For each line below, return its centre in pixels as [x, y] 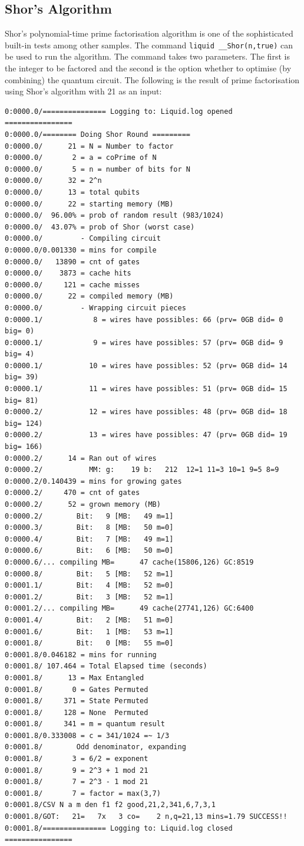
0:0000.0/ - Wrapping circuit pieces [95, 308]
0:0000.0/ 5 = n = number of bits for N [98, 169]
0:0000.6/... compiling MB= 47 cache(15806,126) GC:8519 [129, 562]
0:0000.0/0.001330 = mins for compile [81, 250]
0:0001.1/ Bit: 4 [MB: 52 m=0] [89, 586]
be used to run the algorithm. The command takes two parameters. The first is [147, 56]
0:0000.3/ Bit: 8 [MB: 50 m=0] [89, 528]
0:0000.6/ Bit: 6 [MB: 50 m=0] [89, 551]
